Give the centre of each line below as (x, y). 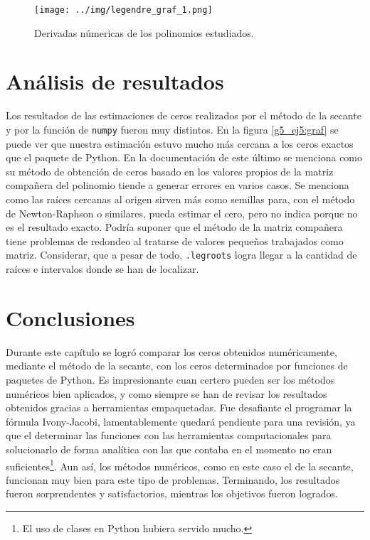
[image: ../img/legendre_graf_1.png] (123, 10)
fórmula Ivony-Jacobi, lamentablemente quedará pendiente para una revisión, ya (181, 421)
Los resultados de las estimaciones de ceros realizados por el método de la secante (184, 115)
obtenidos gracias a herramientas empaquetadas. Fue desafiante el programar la (179, 407)
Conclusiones (70, 317)
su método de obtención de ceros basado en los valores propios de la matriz (170, 171)
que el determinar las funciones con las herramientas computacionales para (169, 435)
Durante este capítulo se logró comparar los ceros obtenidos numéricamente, (171, 351)
